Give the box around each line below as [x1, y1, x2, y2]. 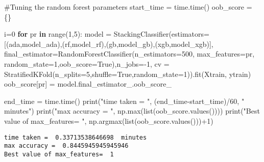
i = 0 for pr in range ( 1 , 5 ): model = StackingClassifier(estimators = [4, 29, 209, 39]
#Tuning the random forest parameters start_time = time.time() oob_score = [4, 2, 252, 12]
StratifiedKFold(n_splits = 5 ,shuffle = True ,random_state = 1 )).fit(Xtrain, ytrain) [4, 68, 251, 79]
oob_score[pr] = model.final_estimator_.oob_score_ [4, 78, 172, 89]
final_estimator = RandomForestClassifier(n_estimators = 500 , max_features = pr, [4, 48, 255, 59]
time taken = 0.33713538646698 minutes [4, 133, 147, 141]
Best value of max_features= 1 [4, 150, 114, 158]
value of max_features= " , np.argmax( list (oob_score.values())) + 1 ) [4, 115, 213, 126]
